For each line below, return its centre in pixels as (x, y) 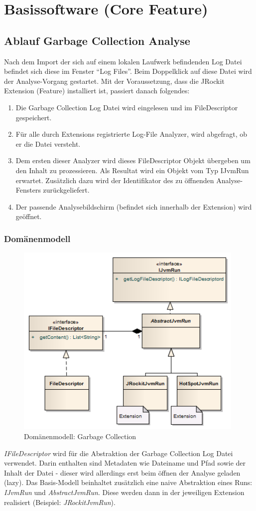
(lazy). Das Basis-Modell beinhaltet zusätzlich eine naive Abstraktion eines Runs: (128, 482)
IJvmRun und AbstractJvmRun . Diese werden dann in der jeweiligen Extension (124, 492)
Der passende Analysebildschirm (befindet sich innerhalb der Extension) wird (134, 206)
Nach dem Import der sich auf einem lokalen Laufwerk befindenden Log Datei (123, 61)
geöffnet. (29, 216)
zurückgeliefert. (66, 190)
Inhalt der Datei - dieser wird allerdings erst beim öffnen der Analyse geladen (122, 472)
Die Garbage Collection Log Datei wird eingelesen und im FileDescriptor (127, 107)
